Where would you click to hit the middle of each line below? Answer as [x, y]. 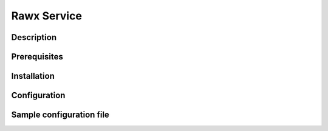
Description [34, 37]
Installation [33, 76]
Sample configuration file [60, 115]
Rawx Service [46, 16]
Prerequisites [37, 57]
